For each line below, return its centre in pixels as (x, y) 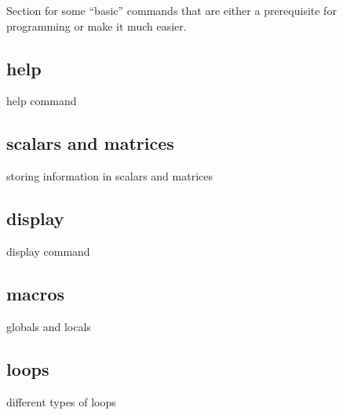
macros (36, 293)
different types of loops (61, 401)
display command (48, 251)
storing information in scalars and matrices (109, 176)
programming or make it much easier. (97, 25)
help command (42, 101)
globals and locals (49, 326)
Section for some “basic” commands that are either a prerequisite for (171, 10)
